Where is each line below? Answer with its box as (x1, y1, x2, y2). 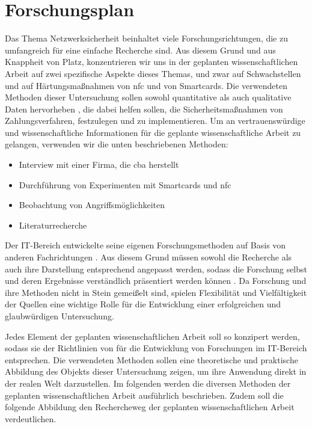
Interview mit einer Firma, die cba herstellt (19, 158, 179, 171)
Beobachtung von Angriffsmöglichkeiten (19, 198, 165, 211)
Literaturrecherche (19, 218, 87, 231)
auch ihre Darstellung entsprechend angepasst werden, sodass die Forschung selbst (5, 262, 308, 275)
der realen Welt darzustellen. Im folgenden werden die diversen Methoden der (5, 376, 291, 389)
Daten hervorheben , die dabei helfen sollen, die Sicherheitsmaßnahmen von (5, 102, 283, 115)
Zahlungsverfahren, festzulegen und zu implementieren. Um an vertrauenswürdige (5, 114, 305, 127)
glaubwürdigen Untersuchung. (5, 310, 114, 322)
